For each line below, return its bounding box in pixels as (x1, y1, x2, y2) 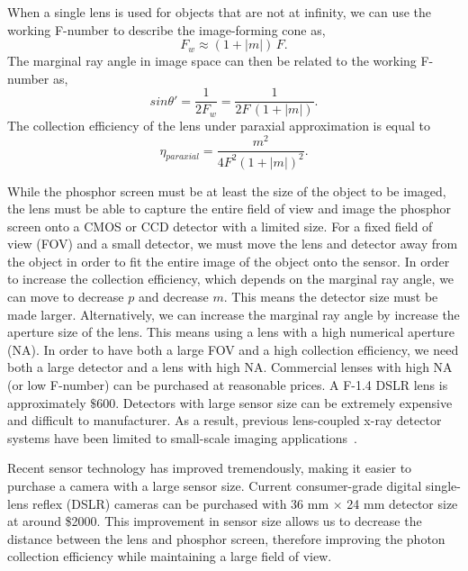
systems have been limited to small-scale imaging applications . (7, 428, 357, 447)
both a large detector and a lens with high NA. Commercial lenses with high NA (7, 358, 453, 376)
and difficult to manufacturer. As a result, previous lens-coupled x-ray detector (7, 411, 442, 430)
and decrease (138, 287, 209, 306)
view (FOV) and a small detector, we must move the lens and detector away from (7, 234, 458, 253)
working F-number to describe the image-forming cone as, (7, 20, 326, 39)
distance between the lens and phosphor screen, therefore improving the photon (7, 529, 445, 548)
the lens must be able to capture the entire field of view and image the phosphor (7, 199, 452, 218)
